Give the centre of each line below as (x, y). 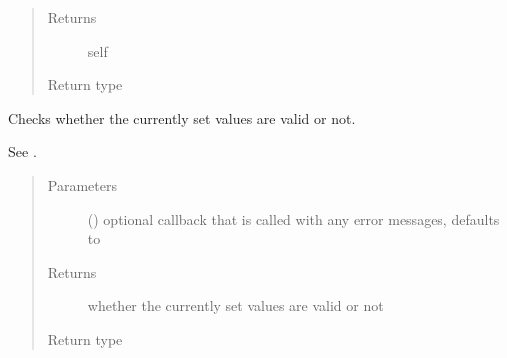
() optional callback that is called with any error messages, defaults (293, 218)
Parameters (82, 184)
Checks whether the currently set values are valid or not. (182, 117)
